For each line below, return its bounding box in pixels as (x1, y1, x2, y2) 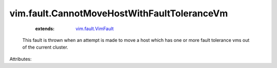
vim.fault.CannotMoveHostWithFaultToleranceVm (9, 8, 228, 19)
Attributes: (9, 56, 32, 62)
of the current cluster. (22, 44, 69, 51)
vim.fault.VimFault (75, 26, 114, 32)
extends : (35, 26, 55, 32)
